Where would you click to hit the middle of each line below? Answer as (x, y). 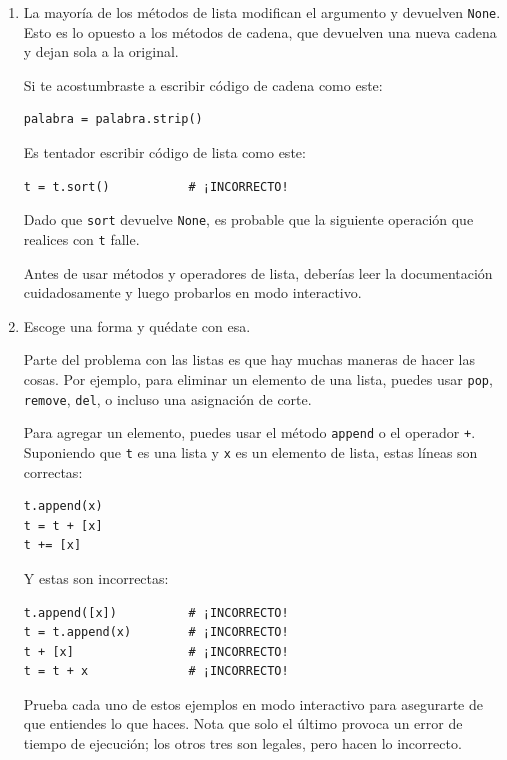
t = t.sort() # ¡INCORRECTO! (156, 186)
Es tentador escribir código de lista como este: (164, 152)
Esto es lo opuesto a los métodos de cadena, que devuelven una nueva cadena (260, 31)
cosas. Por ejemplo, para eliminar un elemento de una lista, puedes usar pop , (258, 378)
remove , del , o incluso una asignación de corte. (167, 398)
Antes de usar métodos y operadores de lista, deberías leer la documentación (258, 272)
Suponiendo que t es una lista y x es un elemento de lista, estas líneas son (250, 451)
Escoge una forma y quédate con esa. (137, 325)
